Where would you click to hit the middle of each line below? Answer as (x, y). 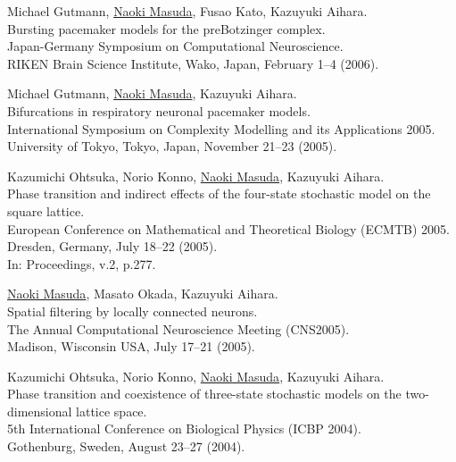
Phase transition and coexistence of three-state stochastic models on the (204, 394)
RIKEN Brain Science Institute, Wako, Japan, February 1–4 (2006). (193, 63)
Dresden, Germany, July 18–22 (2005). (112, 246)
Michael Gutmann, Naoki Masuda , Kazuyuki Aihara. (152, 93)
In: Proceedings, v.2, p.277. (82, 263)
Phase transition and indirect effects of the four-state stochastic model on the (219, 193)
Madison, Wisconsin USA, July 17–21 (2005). (131, 346)
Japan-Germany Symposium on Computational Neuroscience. (175, 46)
